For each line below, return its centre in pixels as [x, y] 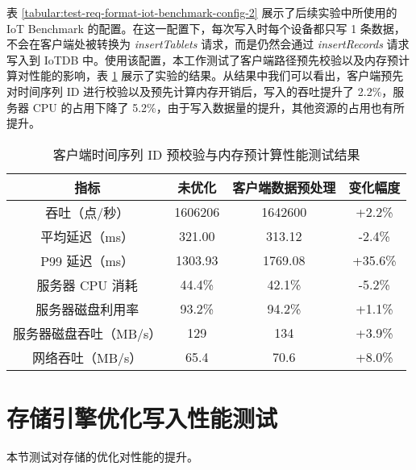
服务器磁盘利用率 [87, 309]
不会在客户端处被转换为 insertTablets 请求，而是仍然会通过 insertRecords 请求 [208, 44]
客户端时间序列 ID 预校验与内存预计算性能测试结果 [206, 154]
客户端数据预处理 [284, 187]
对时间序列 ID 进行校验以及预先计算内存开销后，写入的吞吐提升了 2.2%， [200, 91]
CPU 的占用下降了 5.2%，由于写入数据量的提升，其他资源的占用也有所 [218, 107]
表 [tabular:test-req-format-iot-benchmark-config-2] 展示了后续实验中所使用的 [202, 12]
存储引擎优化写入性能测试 [142, 417]
